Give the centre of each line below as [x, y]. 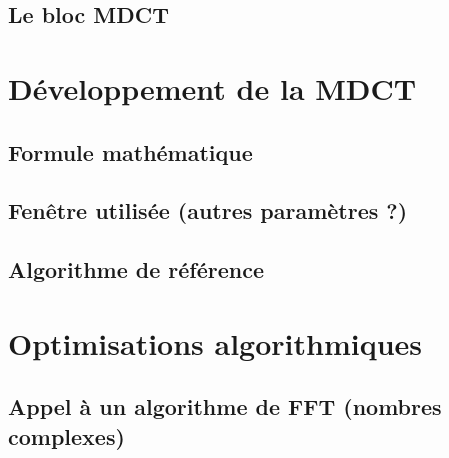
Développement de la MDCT [212, 87]
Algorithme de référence [136, 269]
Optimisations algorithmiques [215, 342]
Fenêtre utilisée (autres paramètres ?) [208, 210]
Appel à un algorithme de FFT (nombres [225, 406]
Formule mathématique [130, 151]
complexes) [66, 435]
